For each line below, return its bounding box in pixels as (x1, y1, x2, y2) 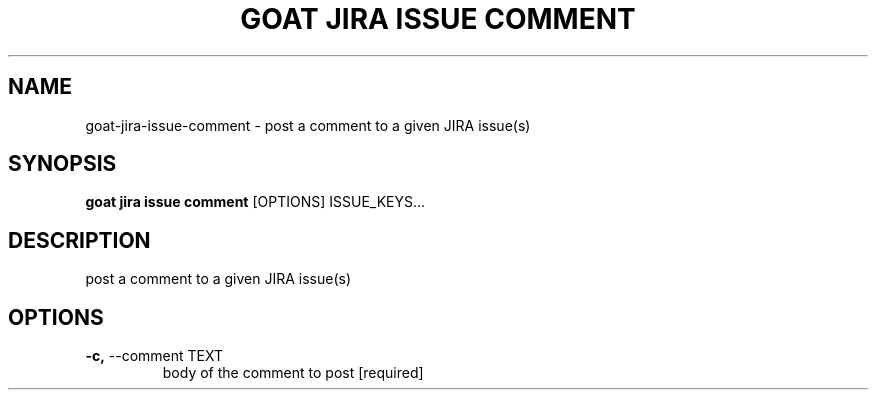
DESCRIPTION (8, 227, 151, 253)
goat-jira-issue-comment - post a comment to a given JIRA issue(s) (85, 116, 531, 134)
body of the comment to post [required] (162, 364, 424, 382)
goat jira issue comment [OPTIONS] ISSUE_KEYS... (85, 193, 426, 211)
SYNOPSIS (8, 151, 117, 177)
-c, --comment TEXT (85, 347, 224, 365)
